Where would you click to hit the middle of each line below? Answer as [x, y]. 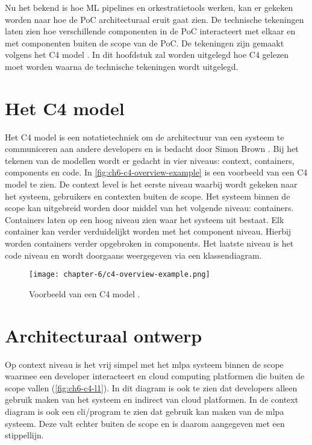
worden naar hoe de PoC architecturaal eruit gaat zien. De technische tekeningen [154, 19]
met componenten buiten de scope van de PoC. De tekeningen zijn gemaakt [145, 43]
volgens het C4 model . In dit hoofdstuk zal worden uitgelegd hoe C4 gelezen [147, 55]
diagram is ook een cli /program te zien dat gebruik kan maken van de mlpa [145, 411]
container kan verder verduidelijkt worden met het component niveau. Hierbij [148, 231]
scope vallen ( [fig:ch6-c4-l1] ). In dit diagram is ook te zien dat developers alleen [151, 387]
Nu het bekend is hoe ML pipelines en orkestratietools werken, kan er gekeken [149, 7]
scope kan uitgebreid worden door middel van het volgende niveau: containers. [149, 208]
